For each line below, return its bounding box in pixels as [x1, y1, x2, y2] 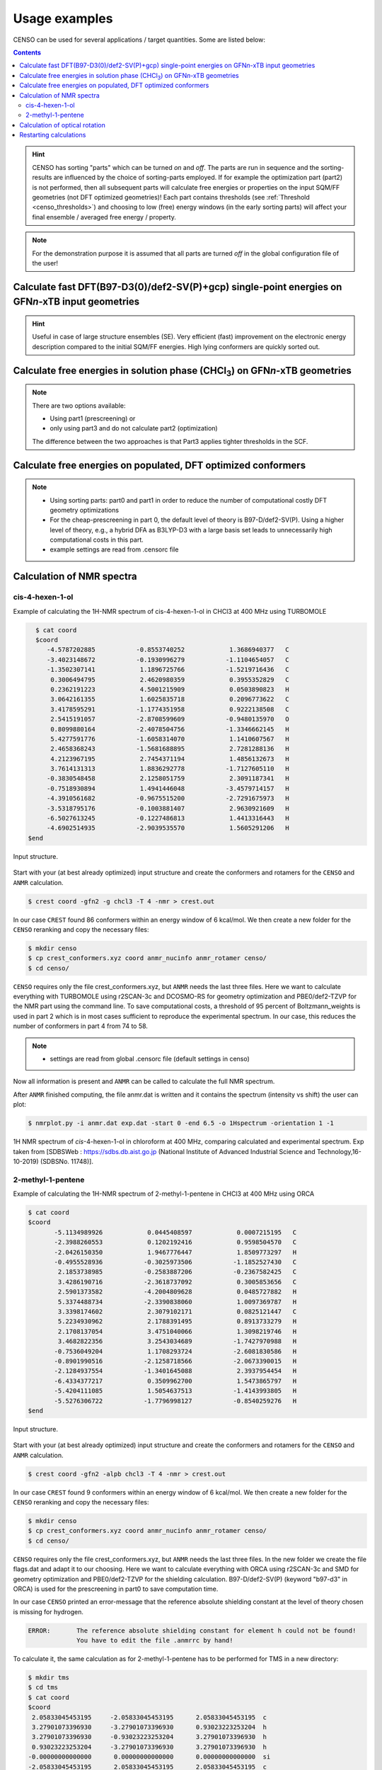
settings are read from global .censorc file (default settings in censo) [50, 1055, 250, 1063]
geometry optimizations [50, 506, 120, 514]
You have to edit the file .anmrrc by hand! [76, 1636, 233, 1645]
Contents [13, 48, 42, 57]
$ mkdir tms [28, 1674, 70, 1681]
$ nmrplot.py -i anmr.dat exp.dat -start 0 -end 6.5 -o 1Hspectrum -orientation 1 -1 [28, 1119, 334, 1127]
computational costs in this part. [50, 535, 144, 544]
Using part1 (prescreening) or [50, 414, 136, 423]
